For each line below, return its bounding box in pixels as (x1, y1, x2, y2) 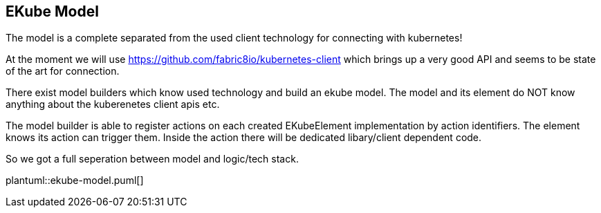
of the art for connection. (6, 65, 120, 77)
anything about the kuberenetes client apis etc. (6, 98, 220, 111)
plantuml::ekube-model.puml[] (6, 174, 144, 187)
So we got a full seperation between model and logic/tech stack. (6, 153, 299, 165)
